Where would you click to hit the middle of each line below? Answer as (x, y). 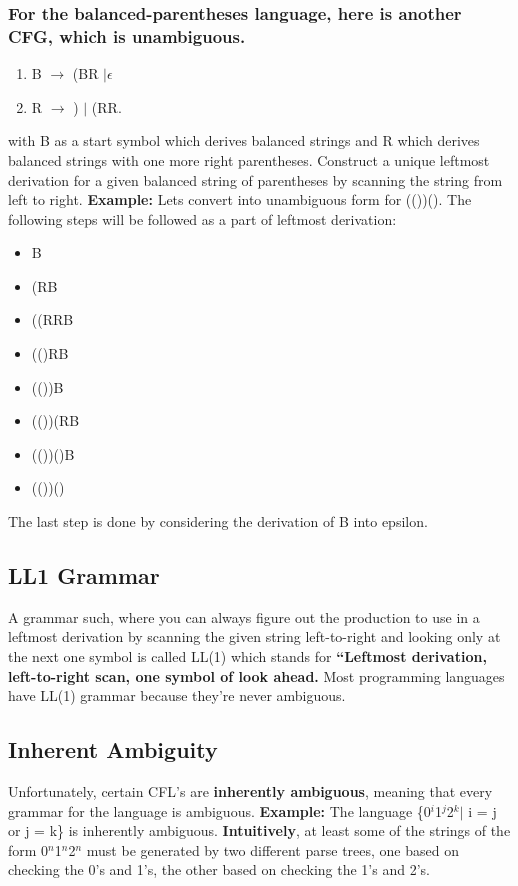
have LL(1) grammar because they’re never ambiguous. (177, 695)
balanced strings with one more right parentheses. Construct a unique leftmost (249, 159)
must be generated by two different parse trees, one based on (272, 849)
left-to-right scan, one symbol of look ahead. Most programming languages (256, 675)
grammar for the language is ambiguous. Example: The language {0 (219, 810)
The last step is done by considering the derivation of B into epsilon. (218, 521)
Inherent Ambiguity (113, 749)
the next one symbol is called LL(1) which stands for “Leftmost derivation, (247, 656)
